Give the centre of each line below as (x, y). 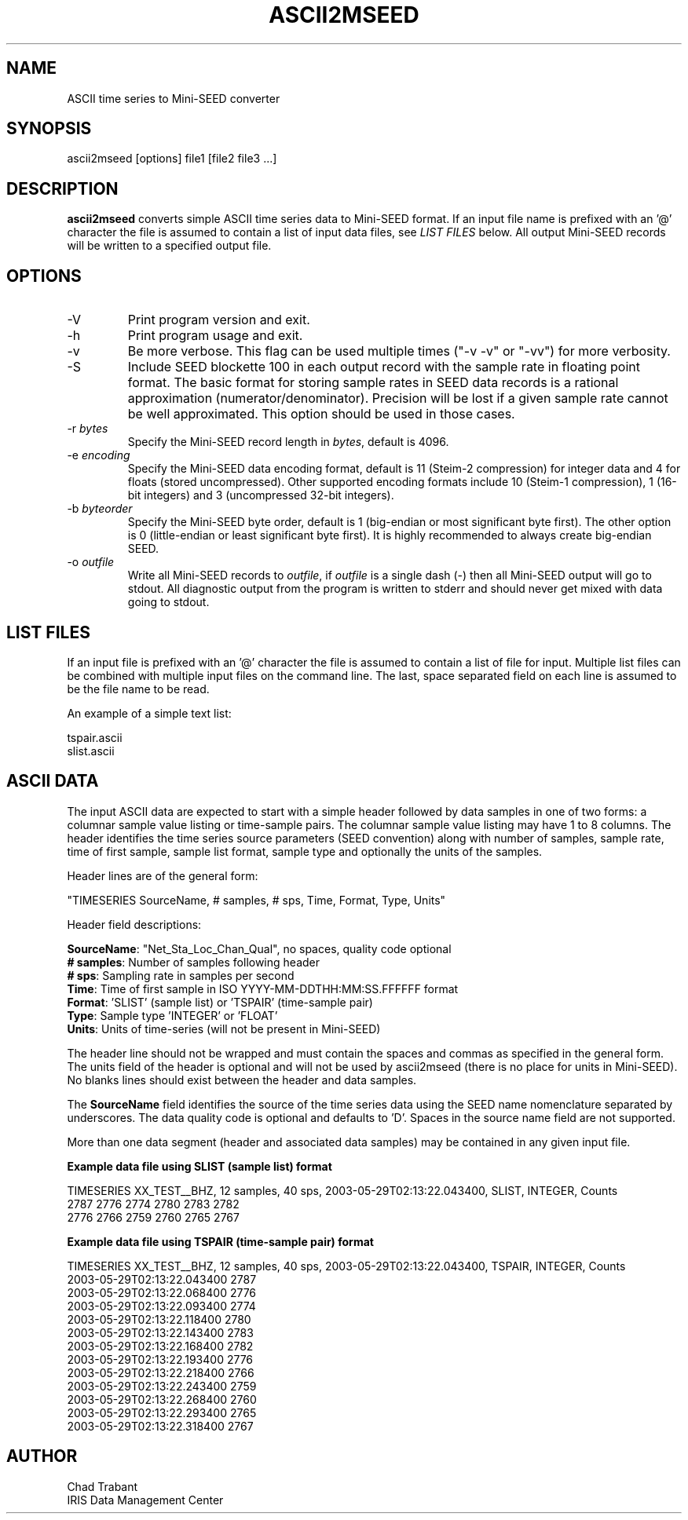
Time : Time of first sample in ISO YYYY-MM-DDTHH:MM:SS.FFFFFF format (263, 988)
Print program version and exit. (219, 320)
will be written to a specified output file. (169, 246)
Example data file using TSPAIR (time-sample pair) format (220, 1241)
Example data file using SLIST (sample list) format (199, 1166)
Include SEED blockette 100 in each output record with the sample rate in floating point (384, 367)
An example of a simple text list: (149, 713)
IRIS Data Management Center (145, 1500)
